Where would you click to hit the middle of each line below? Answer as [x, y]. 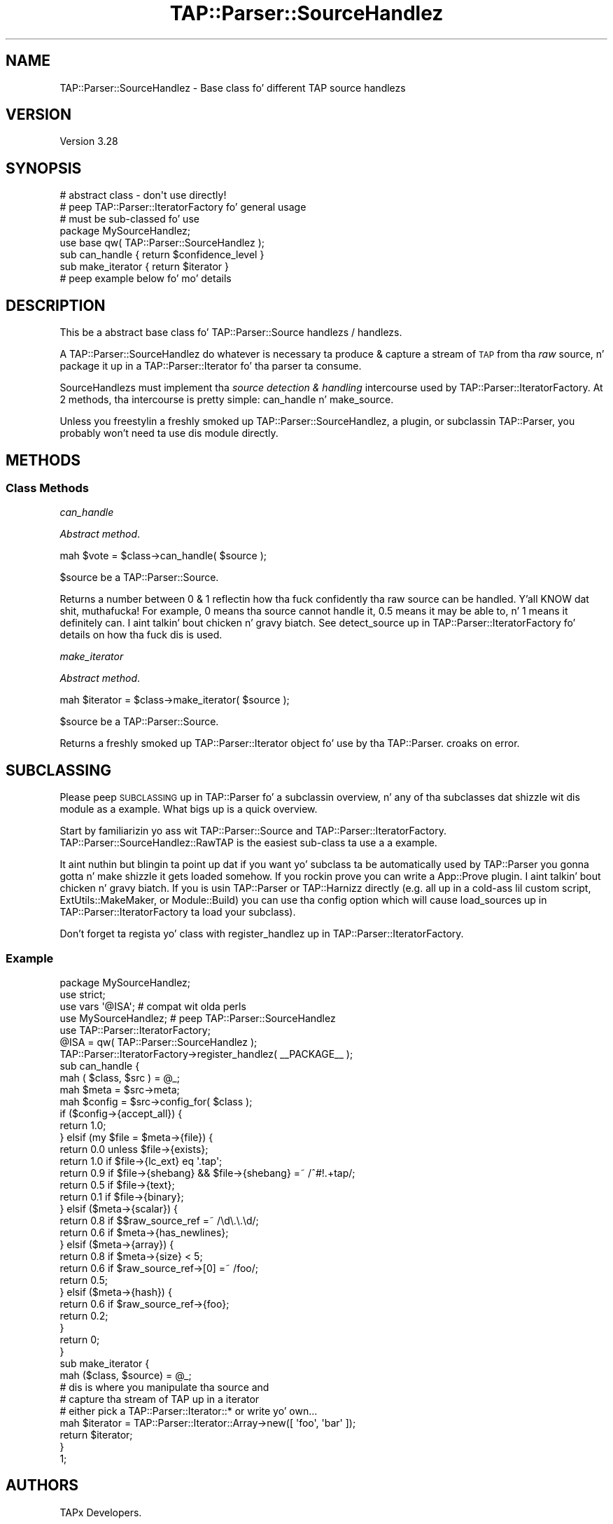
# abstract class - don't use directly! [143, 195]
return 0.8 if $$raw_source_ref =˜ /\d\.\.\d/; [159, 1220]
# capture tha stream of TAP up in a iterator [160, 1399]
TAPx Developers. [101, 1512]
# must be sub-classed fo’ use [129, 219]
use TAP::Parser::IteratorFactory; [135, 1030]
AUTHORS [42, 1485]
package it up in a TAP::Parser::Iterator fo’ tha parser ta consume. [211, 366]
